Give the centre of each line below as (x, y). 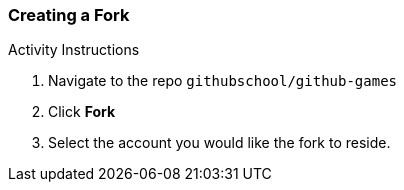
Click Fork (82, 112)
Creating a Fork (69, 15)
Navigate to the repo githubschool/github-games (223, 81)
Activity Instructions (74, 50)
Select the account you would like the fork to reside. (219, 143)
